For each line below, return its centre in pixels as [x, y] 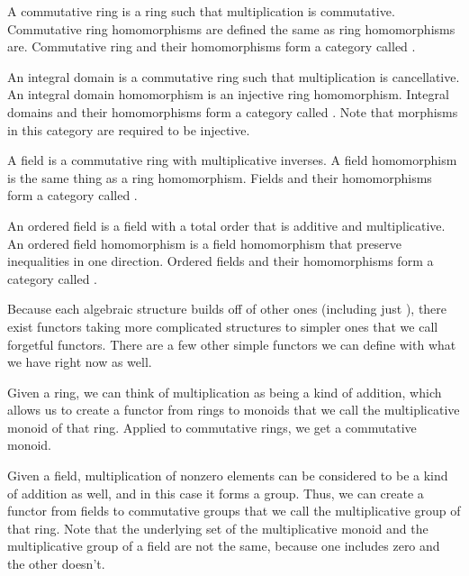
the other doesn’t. [56, 564]
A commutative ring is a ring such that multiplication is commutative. [201, 11]
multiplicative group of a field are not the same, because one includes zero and [224, 546]
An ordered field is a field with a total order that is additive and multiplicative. [226, 225]
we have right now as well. [80, 362]
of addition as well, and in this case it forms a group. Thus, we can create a [216, 493]
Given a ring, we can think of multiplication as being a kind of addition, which [225, 392]
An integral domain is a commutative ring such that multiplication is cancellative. [234, 76]
